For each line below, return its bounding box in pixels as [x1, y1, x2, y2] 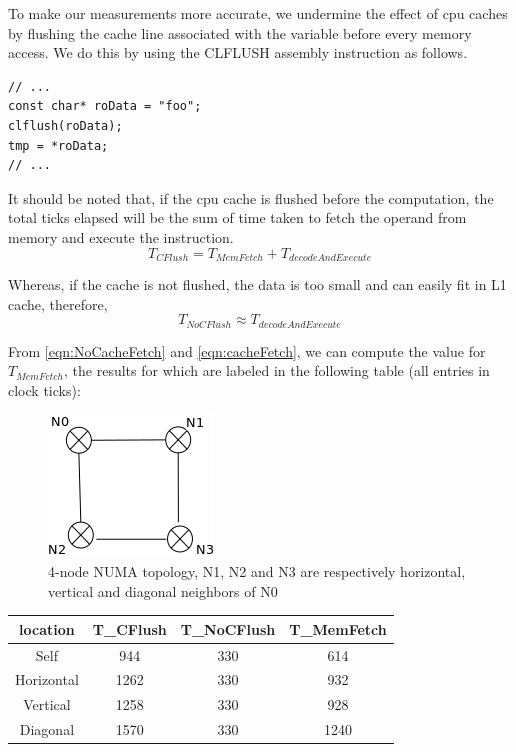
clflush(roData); [8, 118, 123, 133]
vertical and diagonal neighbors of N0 [48, 580, 278, 601]
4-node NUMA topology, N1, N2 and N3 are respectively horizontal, [48, 561, 466, 581]
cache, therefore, [8, 293, 108, 314]
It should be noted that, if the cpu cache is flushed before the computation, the [8, 187, 494, 208]
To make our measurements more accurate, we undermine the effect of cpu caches [8, 3, 508, 23]
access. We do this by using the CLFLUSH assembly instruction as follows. [8, 42, 468, 63]
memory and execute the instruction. [8, 226, 234, 247]
